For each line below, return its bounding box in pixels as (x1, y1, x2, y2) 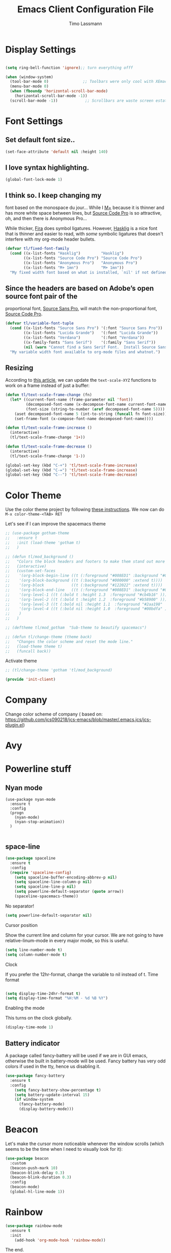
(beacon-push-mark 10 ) (10, 1165, 58, 1171)
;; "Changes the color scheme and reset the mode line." (5, 639, 133, 644)
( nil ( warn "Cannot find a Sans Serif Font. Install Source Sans (23, 344, 167, 350)
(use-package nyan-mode (5, 797, 56, 802)
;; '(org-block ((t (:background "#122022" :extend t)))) (5, 583, 163, 588)
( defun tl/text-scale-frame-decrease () (5, 444, 93, 449)
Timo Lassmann (68, 20, 103, 27)
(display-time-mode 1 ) (5, 1025, 53, 1030)
